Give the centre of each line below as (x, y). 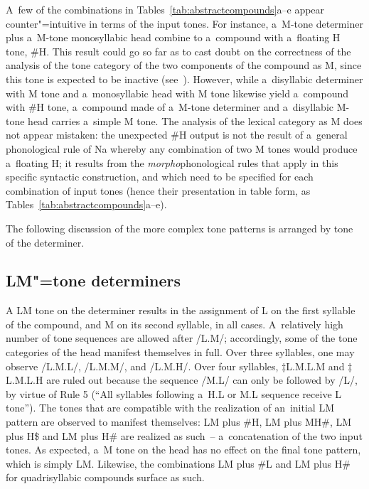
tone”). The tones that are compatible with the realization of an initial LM (170, 408)
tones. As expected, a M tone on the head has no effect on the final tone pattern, (183, 450)
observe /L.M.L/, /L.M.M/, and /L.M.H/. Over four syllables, (142, 366)
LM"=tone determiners (93, 280)
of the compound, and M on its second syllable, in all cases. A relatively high (175, 324)
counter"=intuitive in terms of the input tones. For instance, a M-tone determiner (184, 23)
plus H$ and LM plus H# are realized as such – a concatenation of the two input (184, 435)
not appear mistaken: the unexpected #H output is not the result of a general (177, 135)
